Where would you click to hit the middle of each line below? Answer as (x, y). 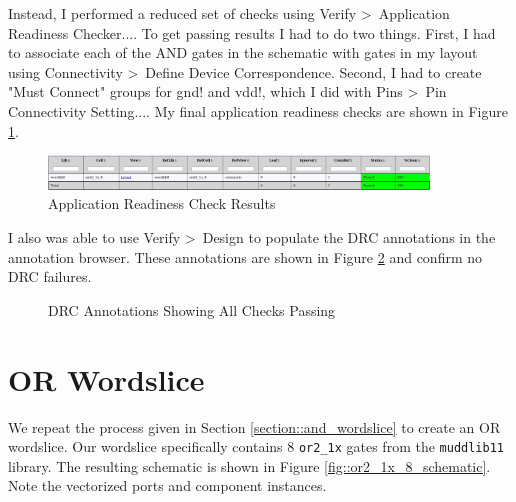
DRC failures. (50, 276)
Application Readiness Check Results (162, 203)
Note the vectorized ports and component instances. (167, 485)
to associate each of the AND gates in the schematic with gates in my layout (243, 52)
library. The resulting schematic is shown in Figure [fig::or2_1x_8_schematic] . (249, 465)
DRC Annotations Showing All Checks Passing (192, 309)
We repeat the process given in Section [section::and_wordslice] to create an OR (254, 426)
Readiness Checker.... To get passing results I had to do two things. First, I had (252, 32)
